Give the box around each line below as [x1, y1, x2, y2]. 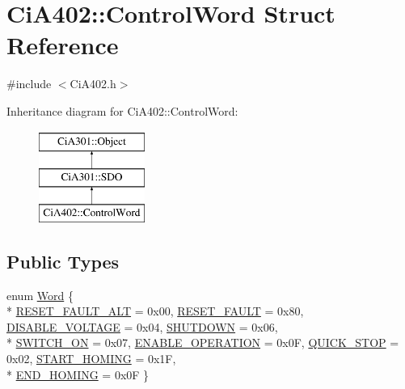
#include [6, 75, 52, 92]
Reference [6, 28, 119, 61]
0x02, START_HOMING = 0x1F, [6, 350, 176, 367]
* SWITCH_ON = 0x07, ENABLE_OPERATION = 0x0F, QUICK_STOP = [6, 334, 399, 351]
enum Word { [6, 286, 74, 303]
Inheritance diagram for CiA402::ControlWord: [6, 102, 238, 119]
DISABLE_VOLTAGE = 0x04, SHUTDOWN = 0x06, [6, 318, 278, 335]
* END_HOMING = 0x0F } [6, 366, 150, 383]
